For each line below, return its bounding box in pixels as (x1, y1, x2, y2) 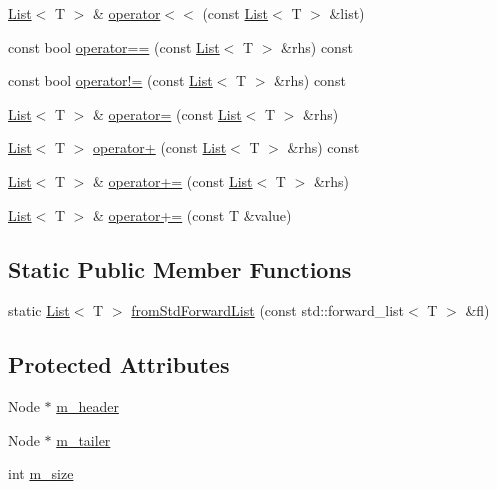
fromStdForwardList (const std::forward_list (131, 300, 405, 321)
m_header (56, 396, 119, 417)
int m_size (8, 463, 74, 484)
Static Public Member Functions (8, 253, 352, 284)
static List (8, 300, 70, 321)
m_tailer (56, 429, 111, 450)
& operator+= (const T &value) (93, 204, 292, 225)
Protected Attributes (8, 349, 230, 380)
